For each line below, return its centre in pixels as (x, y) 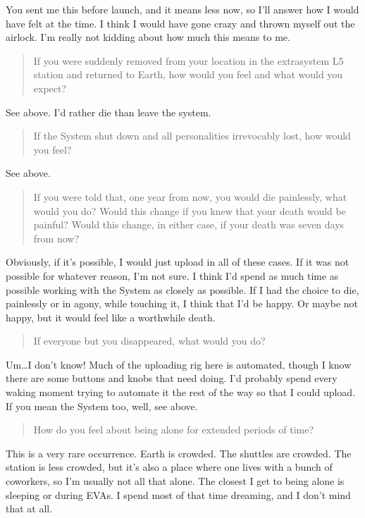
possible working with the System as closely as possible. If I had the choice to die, (182, 289)
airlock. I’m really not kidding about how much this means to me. (148, 37)
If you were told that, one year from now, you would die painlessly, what (190, 196)
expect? (50, 88)
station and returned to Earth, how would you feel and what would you (188, 74)
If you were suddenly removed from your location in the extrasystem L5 (188, 60)
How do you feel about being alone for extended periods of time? (174, 430)
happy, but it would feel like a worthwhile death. (111, 317)
